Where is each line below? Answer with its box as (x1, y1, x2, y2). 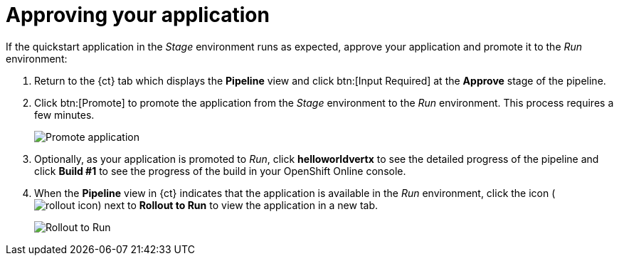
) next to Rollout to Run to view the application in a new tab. (97, 198, 378, 211)
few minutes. (34, 108, 95, 121)
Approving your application (6, 3, 270, 27)
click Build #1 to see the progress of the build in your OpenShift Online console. (34, 164, 406, 177)
